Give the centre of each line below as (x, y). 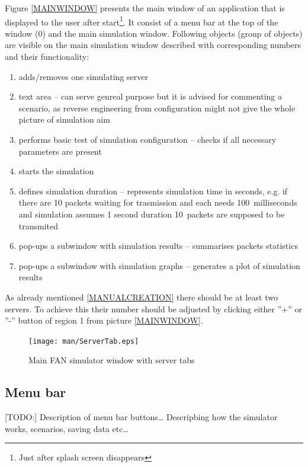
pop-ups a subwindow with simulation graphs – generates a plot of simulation (159, 265)
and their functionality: (47, 57)
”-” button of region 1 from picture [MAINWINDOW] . (104, 320)
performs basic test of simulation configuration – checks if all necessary (147, 139)
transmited (38, 225)
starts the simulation (56, 171)
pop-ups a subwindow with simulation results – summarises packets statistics (158, 246)
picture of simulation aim (64, 119)
